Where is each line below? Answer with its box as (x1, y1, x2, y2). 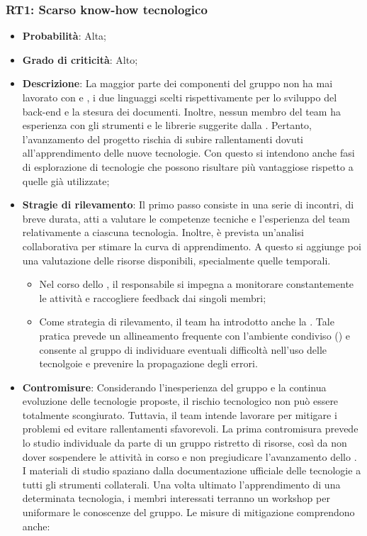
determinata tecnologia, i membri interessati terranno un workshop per (22, 491, 330, 506)
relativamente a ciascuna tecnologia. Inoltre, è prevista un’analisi (22, 225, 304, 240)
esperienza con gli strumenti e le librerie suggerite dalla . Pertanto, (22, 118, 312, 133)
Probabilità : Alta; (22, 28, 106, 43)
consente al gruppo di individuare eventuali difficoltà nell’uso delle (39, 342, 327, 357)
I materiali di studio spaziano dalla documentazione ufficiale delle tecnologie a (22, 463, 361, 478)
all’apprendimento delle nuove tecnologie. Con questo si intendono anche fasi (22, 145, 355, 160)
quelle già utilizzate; (22, 173, 110, 188)
